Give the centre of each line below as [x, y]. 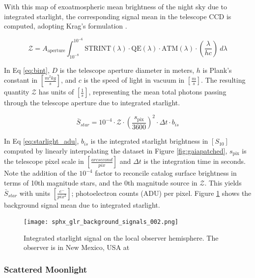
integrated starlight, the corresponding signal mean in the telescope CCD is [118, 16]
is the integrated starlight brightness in [149, 141]
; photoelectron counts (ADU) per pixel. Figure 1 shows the [161, 193]
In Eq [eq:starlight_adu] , [42, 141]
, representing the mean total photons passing [157, 92]
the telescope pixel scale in [44, 161]
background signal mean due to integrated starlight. [82, 204]
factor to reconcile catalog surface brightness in [166, 173]
